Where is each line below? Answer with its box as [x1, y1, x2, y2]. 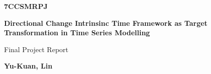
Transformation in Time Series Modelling [4, 27, 150, 38]
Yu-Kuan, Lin [4, 61, 53, 71]
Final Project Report [4, 44, 69, 54]
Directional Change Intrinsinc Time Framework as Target [4, 17, 207, 28]
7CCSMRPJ [4, 1, 48, 11]
